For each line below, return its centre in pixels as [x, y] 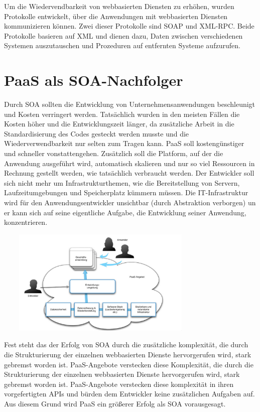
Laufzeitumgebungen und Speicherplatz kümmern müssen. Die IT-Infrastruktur [126, 192]
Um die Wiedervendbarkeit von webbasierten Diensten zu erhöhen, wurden [119, 6]
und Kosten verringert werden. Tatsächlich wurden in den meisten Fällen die [122, 114]
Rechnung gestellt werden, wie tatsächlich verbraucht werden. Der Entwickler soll [129, 173]
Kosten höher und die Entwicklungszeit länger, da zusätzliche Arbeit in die [119, 124]
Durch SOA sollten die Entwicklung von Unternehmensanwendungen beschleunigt [130, 104]
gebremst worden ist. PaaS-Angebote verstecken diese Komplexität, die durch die [129, 364]
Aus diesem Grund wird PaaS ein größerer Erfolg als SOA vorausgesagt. [115, 403]
